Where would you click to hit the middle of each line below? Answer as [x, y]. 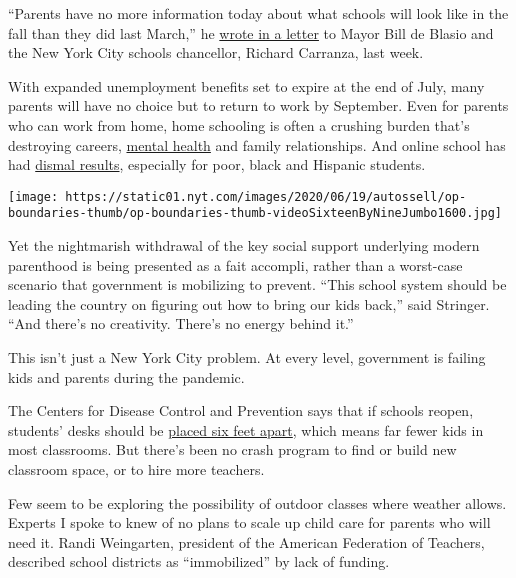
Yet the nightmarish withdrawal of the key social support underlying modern [244, 245]
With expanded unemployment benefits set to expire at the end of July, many [246, 85]
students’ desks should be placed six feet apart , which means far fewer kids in [246, 429]
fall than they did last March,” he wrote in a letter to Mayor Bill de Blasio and [251, 32]
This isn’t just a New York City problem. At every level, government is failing [247, 357]
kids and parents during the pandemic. [126, 376]
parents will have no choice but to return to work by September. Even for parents [258, 105]
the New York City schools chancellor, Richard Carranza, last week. [216, 52]
